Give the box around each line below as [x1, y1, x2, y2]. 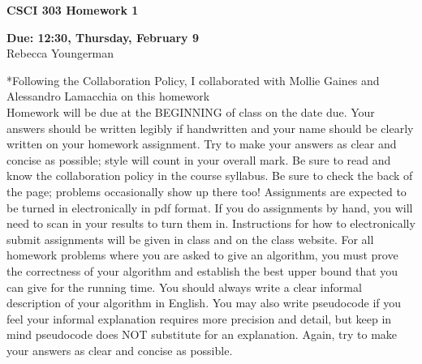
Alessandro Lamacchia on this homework [6, 88, 210, 105]
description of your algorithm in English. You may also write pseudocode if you [6, 294, 402, 311]
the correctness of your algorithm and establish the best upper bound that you [6, 262, 398, 279]
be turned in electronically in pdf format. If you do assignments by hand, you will [6, 199, 413, 216]
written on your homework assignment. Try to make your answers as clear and [6, 135, 397, 152]
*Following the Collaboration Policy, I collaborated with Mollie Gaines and [6, 71, 380, 88]
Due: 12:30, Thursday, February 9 [6, 28, 200, 45]
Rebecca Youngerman [6, 45, 114, 62]
